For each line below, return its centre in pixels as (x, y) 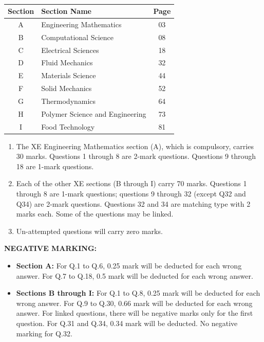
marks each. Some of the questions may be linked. (95, 214)
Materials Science (69, 75)
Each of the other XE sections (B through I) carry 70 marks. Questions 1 (131, 183)
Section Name (66, 11)
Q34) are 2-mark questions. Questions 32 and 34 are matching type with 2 (133, 203)
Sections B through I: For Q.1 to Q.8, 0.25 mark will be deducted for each (138, 293)
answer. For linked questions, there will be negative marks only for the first (135, 313)
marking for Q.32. (44, 333)
